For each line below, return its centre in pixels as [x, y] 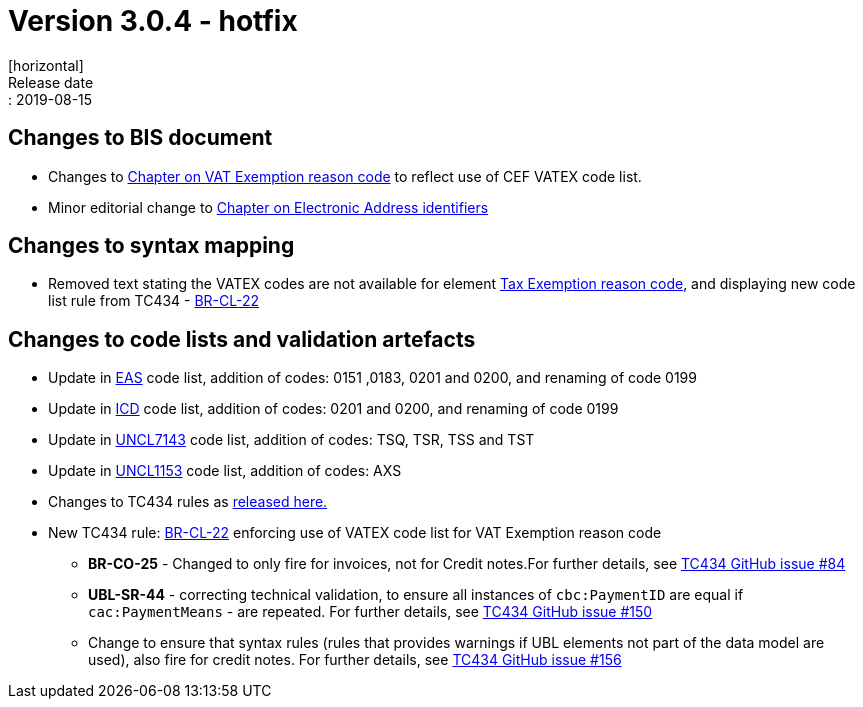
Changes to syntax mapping [151, 246]
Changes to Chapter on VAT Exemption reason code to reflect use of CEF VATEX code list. [345, 176]
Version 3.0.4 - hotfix [153, 21]
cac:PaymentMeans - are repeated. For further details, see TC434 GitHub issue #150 [370, 612]
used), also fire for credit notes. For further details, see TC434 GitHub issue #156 [355, 660]
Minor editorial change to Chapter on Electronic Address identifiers [268, 207]
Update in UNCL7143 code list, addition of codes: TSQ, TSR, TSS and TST [291, 440]
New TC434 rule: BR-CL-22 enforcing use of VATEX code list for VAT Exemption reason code [355, 533]
